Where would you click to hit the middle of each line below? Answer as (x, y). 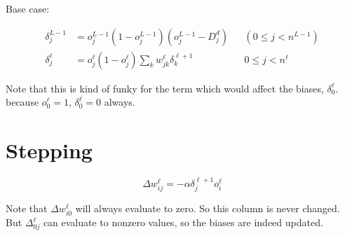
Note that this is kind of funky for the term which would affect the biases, (165, 88)
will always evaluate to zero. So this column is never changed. (208, 208)
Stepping (49, 150)
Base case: (28, 8)
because (22, 102)
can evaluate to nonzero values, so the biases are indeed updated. (183, 222)
